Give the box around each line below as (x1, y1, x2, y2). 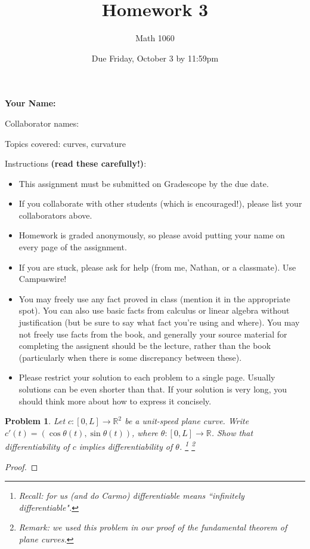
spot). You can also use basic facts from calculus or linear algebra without (18, 304, 290, 317)
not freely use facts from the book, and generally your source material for (18, 327, 287, 340)
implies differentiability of (79, 440, 173, 453)
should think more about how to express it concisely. (18, 394, 212, 407)
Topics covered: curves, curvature (5, 137, 126, 149)
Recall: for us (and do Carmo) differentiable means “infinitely (18, 489, 244, 502)
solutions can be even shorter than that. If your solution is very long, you (18, 383, 287, 395)
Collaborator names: (5, 116, 79, 129)
